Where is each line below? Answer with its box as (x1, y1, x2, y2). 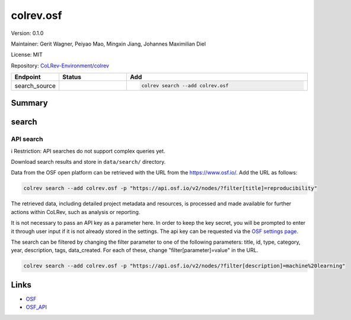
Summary (11, 98, 48, 108)
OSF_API (25, 303, 47, 311)
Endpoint (14, 73, 41, 81)
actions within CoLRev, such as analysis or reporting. (11, 208, 141, 215)
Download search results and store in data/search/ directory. (11, 159, 166, 166)
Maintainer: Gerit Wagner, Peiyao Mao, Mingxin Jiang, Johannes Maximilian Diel (11, 40, 206, 47)
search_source (14, 82, 56, 90)
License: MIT (11, 51, 43, 59)
